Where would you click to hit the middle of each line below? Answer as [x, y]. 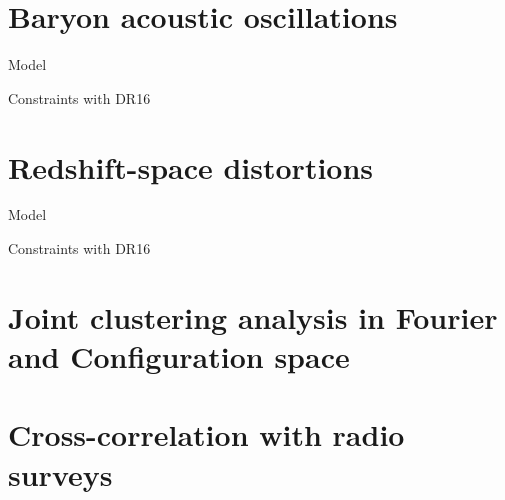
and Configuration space [179, 356]
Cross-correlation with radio [206, 434]
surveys [60, 473]
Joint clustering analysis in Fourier [253, 316]
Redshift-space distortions [191, 166]
